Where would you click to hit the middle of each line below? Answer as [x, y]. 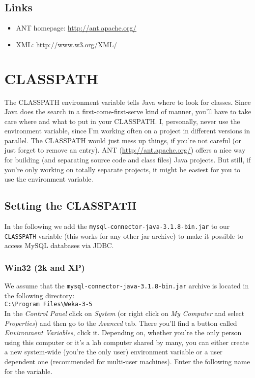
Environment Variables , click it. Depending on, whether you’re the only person [123, 332]
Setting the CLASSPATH [71, 205]
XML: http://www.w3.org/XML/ [67, 44]
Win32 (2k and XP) [45, 267]
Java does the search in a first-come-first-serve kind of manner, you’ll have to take [128, 111]
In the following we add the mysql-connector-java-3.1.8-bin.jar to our [117, 226]
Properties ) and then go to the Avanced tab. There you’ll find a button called [121, 323]
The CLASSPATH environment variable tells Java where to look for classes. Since [128, 102]
